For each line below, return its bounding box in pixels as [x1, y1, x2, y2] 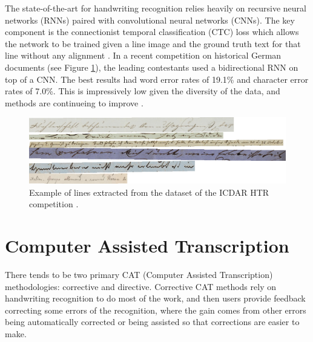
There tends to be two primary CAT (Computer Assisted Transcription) [5, 268, 273, 280]
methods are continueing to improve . [5, 96, 143, 109]
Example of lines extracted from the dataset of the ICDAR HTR [29, 186, 269, 198]
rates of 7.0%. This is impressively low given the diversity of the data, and [5, 85, 280, 97]
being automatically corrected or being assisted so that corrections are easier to [5, 315, 300, 328]
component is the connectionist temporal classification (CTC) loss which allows [5, 25, 299, 38]
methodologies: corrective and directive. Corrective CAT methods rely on [5, 280, 276, 292]
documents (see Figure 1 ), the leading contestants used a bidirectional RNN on [5, 60, 298, 73]
